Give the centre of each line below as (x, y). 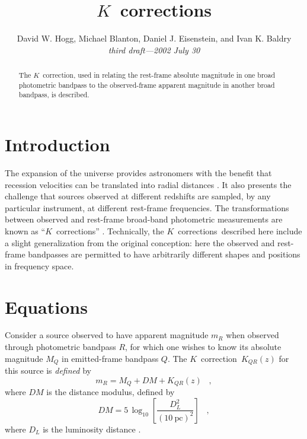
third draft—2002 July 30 (154, 50)
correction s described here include (240, 230)
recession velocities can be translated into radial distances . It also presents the (148, 184)
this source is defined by (48, 370)
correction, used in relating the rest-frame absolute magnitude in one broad (159, 75)
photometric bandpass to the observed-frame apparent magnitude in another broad (147, 85)
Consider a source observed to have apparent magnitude (107, 335)
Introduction (57, 144)
